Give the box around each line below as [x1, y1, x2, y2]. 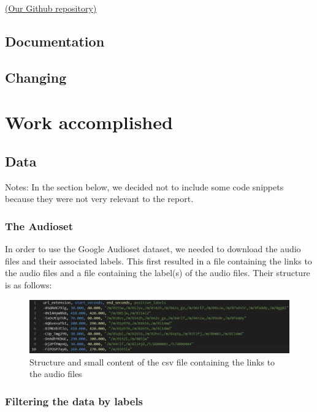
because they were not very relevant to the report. [5, 192, 194, 205]
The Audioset [5, 218, 74, 233]
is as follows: [5, 278, 52, 291]
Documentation [5, 31, 105, 50]
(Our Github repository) [5, 2, 97, 14]
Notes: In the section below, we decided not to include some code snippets [5, 180, 284, 193]
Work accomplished [5, 110, 173, 135]
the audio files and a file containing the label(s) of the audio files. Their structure [5, 266, 310, 279]
